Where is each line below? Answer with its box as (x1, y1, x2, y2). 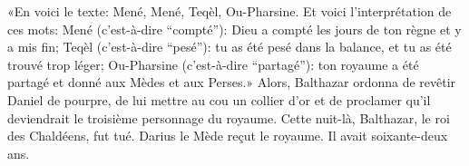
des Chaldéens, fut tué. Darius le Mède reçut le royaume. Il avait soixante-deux (7, 126, 448, 145)
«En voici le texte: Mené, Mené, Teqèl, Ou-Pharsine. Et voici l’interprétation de (7, 2, 452, 20)
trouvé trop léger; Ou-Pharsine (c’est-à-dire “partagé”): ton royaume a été (7, 54, 419, 73)
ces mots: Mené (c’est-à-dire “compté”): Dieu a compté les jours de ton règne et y (7, 19, 462, 38)
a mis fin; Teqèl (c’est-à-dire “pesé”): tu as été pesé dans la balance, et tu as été (7, 37, 452, 56)
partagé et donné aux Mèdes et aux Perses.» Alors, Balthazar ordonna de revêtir (7, 73, 456, 92)
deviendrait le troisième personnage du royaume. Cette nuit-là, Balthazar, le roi (7, 108, 450, 127)
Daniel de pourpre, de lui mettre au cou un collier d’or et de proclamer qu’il (7, 90, 431, 109)
